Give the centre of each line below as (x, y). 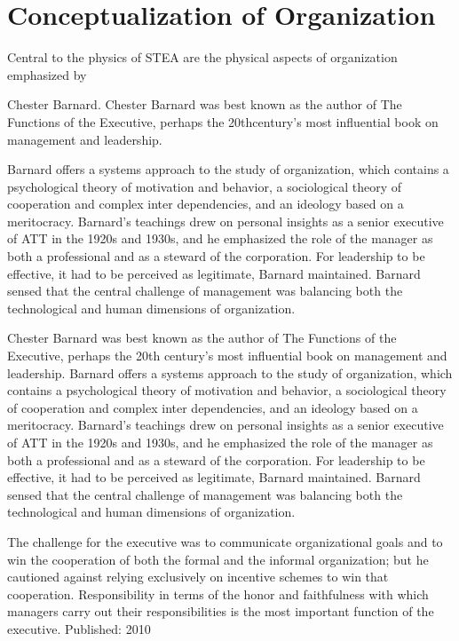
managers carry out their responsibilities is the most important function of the (221, 611)
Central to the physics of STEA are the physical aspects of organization (202, 57)
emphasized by (47, 74)
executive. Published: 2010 (79, 628)
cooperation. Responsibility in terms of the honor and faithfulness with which (218, 594)
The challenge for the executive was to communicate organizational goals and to (225, 541)
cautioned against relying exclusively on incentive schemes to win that (198, 577)
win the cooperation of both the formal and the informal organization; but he (218, 559)
